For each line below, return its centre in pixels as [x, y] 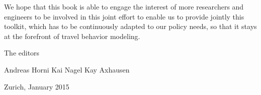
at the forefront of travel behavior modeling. [72, 36]
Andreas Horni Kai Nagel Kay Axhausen [67, 69]
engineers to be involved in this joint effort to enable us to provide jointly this [124, 16]
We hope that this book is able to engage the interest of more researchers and [124, 6]
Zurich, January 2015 [37, 86]
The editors [22, 53]
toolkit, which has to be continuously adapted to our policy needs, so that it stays [130, 26]
